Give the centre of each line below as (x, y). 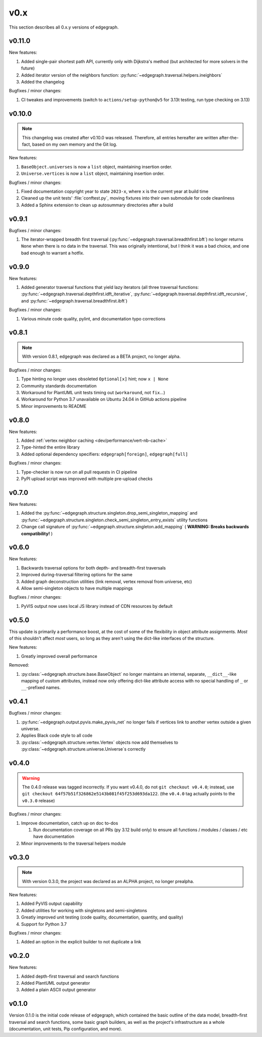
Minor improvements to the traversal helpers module (74, 843)
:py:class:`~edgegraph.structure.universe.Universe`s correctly (83, 749)
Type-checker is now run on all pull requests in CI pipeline (79, 472)
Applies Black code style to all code (57, 736)
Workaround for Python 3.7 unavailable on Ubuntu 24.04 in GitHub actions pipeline (104, 399)
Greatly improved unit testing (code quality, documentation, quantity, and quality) (102, 917)
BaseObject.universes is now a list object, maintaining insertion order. (97, 167)
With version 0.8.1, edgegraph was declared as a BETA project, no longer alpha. (101, 356)
